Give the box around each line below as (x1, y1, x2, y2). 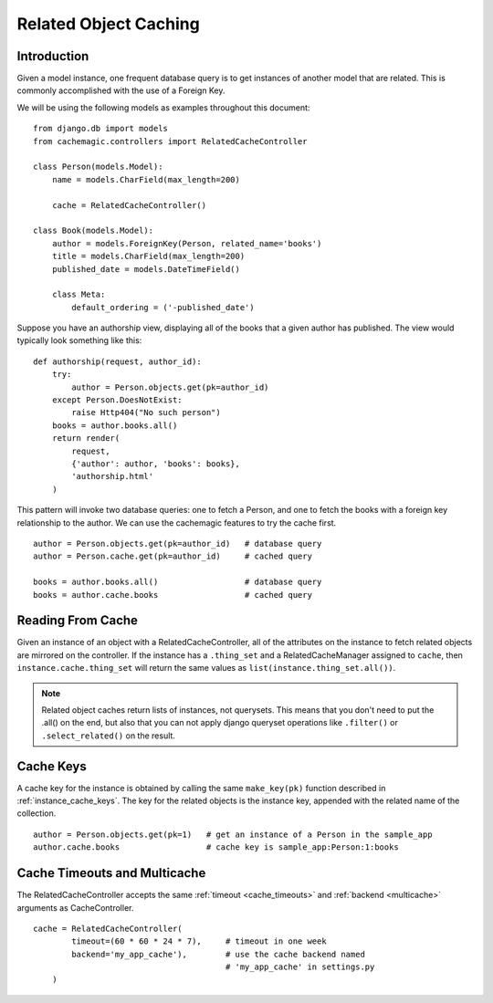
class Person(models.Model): (33, 162, 163, 172)
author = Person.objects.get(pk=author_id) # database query (33, 538, 322, 549)
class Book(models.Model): (33, 225, 154, 236)
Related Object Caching (16, 14, 200, 34)
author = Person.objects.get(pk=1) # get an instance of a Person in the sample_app (33, 829, 433, 840)
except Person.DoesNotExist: (51, 395, 183, 405)
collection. (16, 808, 57, 819)
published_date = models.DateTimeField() (51, 264, 241, 274)
